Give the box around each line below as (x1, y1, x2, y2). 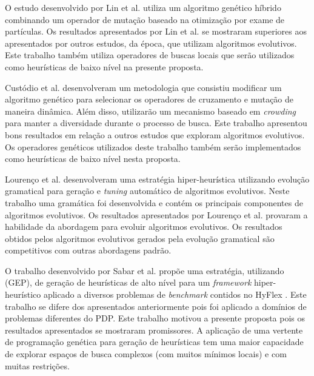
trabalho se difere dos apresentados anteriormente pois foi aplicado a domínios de (5, 300, 307, 312)
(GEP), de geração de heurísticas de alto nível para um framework (5, 276, 252, 289)
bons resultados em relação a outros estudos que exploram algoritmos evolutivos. (5, 128, 305, 141)
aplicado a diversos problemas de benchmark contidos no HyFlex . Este (43, 288, 307, 301)
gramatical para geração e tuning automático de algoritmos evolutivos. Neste (5, 184, 290, 197)
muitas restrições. (5, 359, 70, 372)
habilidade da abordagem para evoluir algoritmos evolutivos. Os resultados (5, 220, 282, 233)
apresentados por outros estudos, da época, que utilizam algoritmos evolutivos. (5, 36, 297, 49)
